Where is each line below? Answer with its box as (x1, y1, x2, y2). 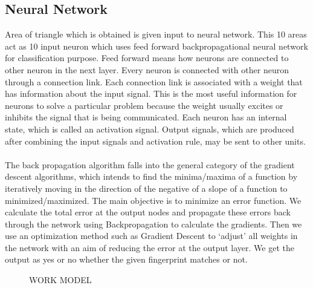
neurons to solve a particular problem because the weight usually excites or (5, 99, 283, 111)
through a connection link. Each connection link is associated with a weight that (5, 75, 303, 88)
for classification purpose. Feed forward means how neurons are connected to (5, 51, 289, 64)
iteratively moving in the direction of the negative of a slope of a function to (5, 182, 288, 194)
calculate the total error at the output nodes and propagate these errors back (5, 206, 291, 218)
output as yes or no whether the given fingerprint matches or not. (5, 253, 248, 266)
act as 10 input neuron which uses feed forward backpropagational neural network (5, 39, 308, 52)
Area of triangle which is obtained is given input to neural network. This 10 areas (5, 28, 307, 41)
